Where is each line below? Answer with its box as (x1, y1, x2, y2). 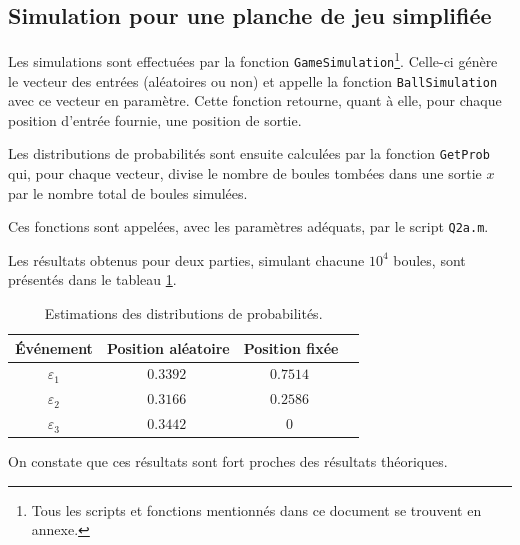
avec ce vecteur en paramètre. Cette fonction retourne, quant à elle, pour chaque (8, 90, 502, 111)
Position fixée (243, 337, 339, 358)
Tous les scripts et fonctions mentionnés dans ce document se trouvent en (31, 499, 482, 520)
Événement (15, 337, 93, 358)
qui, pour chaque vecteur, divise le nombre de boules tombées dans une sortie (8, 163, 482, 184)
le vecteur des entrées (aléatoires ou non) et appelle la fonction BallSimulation (8, 70, 498, 91)
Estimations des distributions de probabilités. (44, 303, 323, 324)
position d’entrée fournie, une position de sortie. (8, 109, 302, 130)
